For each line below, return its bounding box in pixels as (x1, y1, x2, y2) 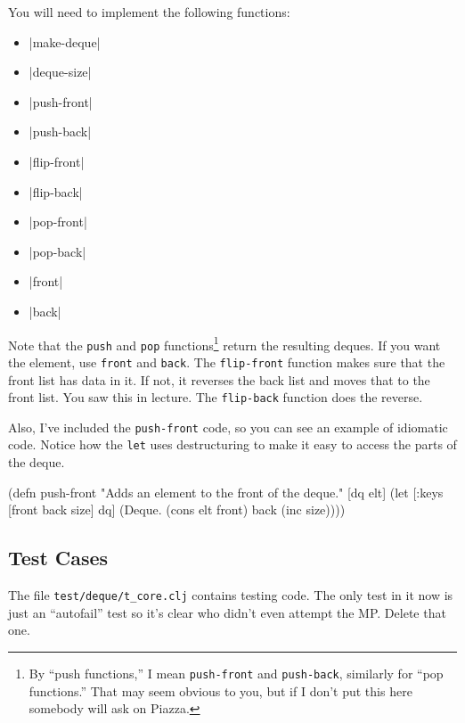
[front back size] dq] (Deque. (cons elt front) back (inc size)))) (8, 500, 346, 519)
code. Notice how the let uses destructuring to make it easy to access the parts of (8, 435, 457, 454)
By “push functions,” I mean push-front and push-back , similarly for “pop (29, 663, 444, 682)
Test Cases (8, 544, 109, 571)
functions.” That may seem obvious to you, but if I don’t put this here (29, 681, 412, 700)
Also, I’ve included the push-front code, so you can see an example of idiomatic (8, 417, 448, 436)
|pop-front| (29, 212, 87, 231)
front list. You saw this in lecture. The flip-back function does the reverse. (8, 388, 423, 407)
